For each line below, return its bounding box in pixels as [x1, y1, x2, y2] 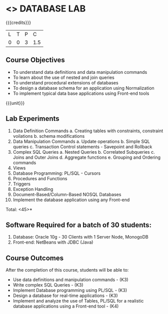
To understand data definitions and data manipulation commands [12, 69, 147, 75]
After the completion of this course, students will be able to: [5, 267, 129, 273]
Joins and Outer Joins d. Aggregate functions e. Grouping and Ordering [12, 154, 161, 160]
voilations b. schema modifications [12, 133, 85, 139]
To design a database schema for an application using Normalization [12, 85, 154, 91]
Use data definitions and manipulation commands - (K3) [12, 277, 129, 283]
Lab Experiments [5, 114, 59, 123]
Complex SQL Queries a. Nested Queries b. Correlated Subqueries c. [12, 149, 155, 155]
